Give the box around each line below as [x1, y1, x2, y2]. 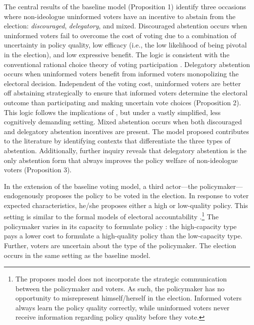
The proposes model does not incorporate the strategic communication [15, 274, 227, 284]
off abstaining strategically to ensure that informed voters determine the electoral [4, 88, 248, 98]
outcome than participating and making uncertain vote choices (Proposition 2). [4, 97, 241, 107]
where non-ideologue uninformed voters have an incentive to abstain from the [4, 11, 235, 21]
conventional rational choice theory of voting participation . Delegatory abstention [4, 59, 250, 69]
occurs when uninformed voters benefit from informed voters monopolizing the [4, 69, 239, 79]
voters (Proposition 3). [4, 164, 72, 175]
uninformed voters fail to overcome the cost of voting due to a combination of [4, 30, 236, 40]
